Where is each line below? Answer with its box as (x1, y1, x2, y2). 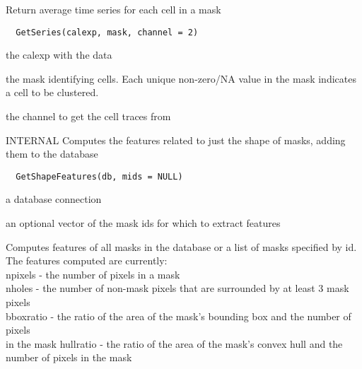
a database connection (6, 192, 102, 206)
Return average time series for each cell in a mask (6, 2, 221, 16)
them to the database (6, 146, 98, 161)
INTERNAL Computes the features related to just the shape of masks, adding (6, 132, 346, 147)
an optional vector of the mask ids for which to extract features (6, 216, 281, 230)
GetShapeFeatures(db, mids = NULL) (16, 171, 183, 182)
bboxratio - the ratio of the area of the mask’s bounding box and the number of (6, 308, 351, 323)
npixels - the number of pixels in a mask (6, 266, 180, 281)
